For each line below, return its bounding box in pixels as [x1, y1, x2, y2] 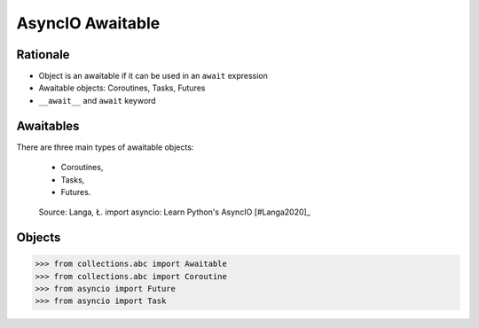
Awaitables [16, 118, 80, 133]
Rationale [16, 47, 70, 62]
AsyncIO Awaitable [16, 13, 161, 33]
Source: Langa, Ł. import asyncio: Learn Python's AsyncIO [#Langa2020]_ [38, 207, 310, 217]
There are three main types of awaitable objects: [16, 142, 194, 152]
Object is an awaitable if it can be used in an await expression [38, 71, 268, 82]
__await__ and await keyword [38, 95, 156, 105]
